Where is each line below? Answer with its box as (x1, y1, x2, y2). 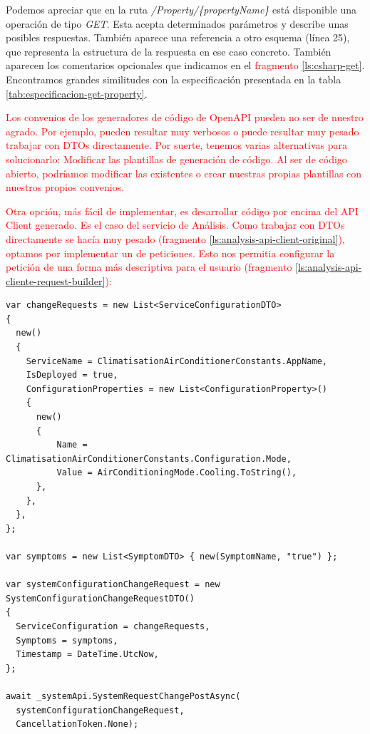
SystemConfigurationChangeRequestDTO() (6, 593, 195, 604)
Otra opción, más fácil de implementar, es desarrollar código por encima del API (6, 203, 359, 218)
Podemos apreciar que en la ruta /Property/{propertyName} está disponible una (6, 2, 357, 16)
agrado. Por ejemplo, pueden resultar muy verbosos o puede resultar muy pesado (6, 123, 359, 138)
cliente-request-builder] (6, 273, 106, 288)
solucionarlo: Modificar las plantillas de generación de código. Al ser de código (6, 151, 347, 166)
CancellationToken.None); (16, 719, 139, 730)
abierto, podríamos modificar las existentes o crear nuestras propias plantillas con (6, 165, 362, 180)
